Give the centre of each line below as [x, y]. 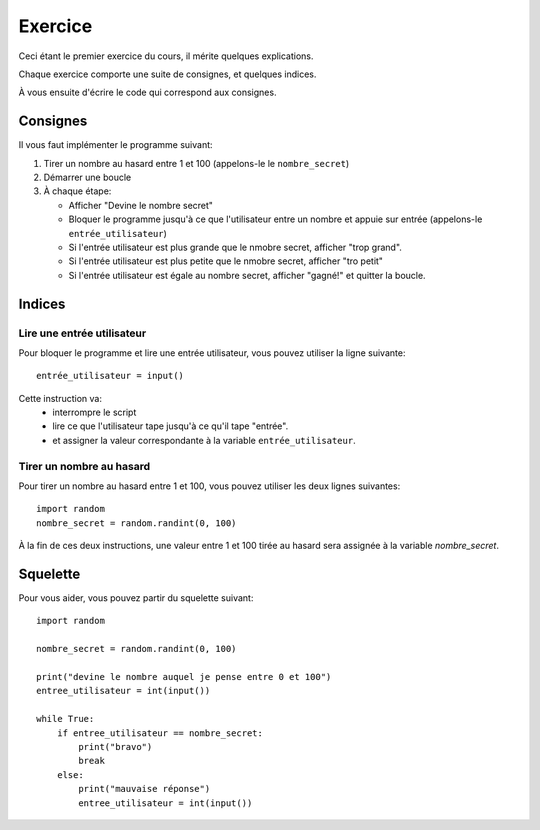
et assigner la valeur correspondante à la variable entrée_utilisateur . [204, 440]
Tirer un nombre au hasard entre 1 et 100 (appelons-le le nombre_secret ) [196, 163]
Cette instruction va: [60, 398]
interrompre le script [94, 412]
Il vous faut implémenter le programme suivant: [116, 145]
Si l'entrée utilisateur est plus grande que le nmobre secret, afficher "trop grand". [235, 247]
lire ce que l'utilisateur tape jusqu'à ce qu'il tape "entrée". [170, 426]
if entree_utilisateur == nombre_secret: [160, 733]
